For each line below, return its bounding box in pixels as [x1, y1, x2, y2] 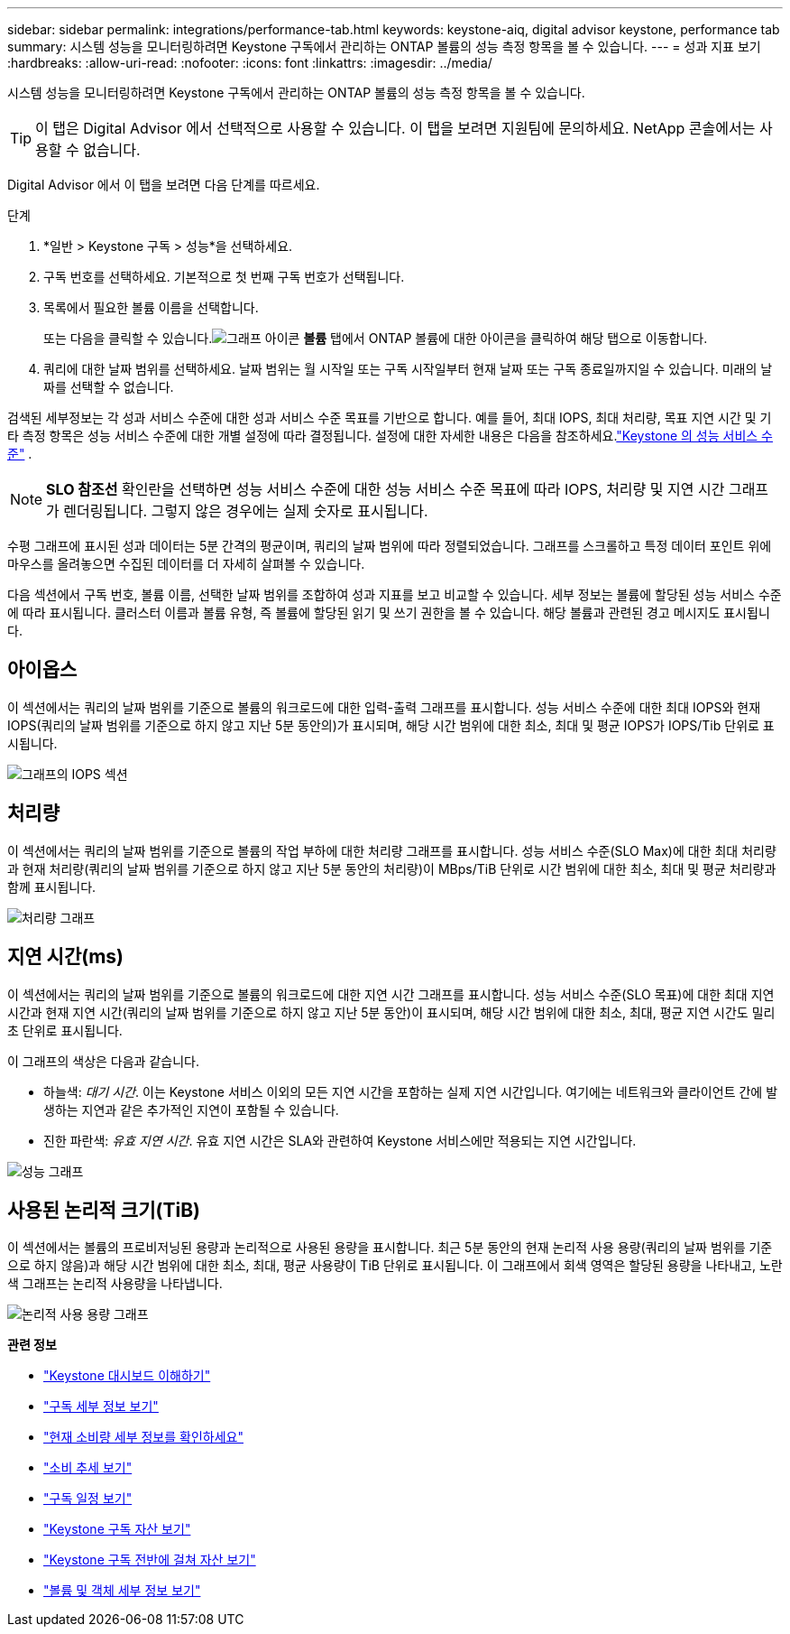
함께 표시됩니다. [7, 878, 96, 895]
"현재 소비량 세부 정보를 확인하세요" [43, 1429, 243, 1445]
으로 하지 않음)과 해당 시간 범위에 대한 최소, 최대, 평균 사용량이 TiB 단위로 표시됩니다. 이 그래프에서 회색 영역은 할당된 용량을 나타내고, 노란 [7, 1258, 783, 1274]
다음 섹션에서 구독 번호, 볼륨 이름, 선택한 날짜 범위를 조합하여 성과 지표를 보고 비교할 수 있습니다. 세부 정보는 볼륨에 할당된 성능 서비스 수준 [7, 587, 782, 602]
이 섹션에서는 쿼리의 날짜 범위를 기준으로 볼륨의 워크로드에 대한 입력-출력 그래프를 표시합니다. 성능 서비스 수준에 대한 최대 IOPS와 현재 [7, 699, 761, 715]
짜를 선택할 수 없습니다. [43, 379, 174, 395]
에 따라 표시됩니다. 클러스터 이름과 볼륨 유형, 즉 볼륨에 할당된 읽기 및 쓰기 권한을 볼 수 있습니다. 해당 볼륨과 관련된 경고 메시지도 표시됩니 [7, 605, 770, 620]
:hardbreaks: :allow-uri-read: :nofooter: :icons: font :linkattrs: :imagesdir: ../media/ [7, 55, 492, 70]
